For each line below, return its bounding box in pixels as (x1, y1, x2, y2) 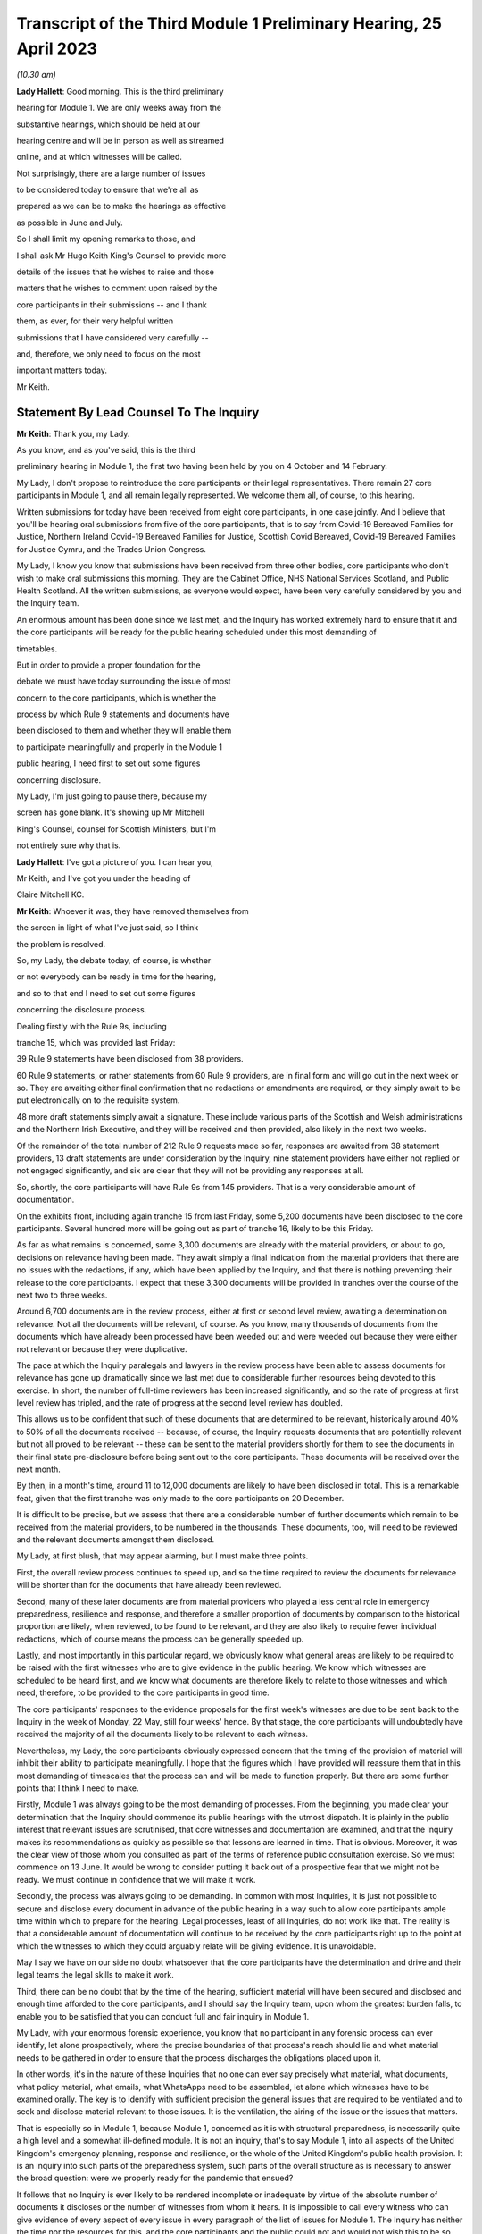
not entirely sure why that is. (16, 840, 121, 851)
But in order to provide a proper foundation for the (16, 659, 201, 670)
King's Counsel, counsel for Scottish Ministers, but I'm (16, 823, 217, 835)
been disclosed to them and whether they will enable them (16, 725, 232, 736)
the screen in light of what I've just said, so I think (16, 922, 199, 933)
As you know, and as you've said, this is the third (16, 445, 195, 456)
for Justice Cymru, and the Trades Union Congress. (16, 543, 207, 554)
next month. (16, 1464, 62, 1474)
